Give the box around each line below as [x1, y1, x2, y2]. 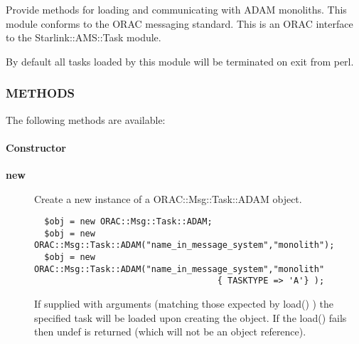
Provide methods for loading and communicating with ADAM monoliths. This [6, 2, 347, 16]
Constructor [6, 140, 66, 155]
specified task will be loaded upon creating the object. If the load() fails [34, 310, 347, 325]
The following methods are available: [6, 112, 166, 127]
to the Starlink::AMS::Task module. [6, 30, 161, 45]
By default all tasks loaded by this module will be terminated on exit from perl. [6, 53, 354, 68]
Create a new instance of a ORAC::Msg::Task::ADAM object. [34, 191, 302, 206]
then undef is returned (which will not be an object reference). [34, 324, 306, 339]
